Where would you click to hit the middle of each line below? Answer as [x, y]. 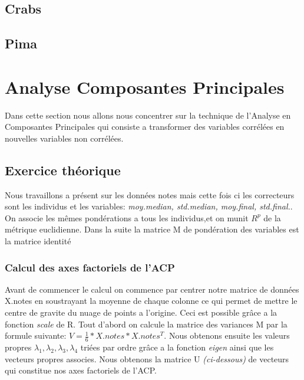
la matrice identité [38, 241]
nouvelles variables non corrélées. [64, 138]
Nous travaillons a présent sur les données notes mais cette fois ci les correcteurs [150, 194]
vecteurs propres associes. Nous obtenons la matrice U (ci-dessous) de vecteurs [147, 358]
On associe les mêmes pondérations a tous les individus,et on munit [127, 217]
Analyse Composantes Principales [145, 86]
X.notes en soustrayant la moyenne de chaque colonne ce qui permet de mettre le [151, 301]
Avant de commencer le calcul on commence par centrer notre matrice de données [152, 289]
